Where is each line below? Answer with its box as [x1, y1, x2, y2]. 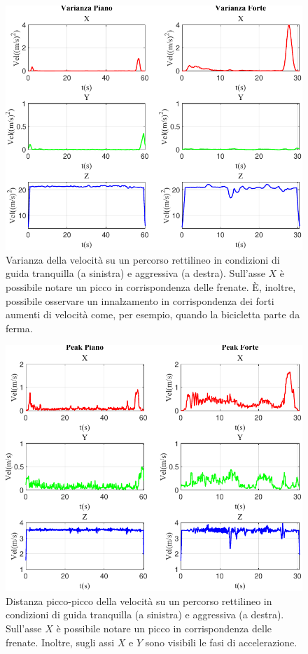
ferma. [6, 320, 33, 335]
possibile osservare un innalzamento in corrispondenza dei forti [6, 293, 274, 308]
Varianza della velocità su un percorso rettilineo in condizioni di [6, 252, 280, 266]
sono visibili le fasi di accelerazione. [145, 634, 297, 649]
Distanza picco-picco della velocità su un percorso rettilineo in [6, 593, 272, 608]
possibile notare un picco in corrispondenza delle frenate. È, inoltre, [6, 279, 296, 294]
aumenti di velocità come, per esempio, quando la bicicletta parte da [6, 307, 300, 322]
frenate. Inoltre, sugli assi [6, 634, 115, 649]
